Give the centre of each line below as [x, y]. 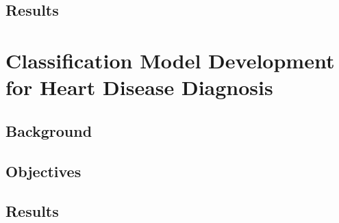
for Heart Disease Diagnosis [139, 87]
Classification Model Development [170, 60]
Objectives [43, 171]
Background [49, 130]
